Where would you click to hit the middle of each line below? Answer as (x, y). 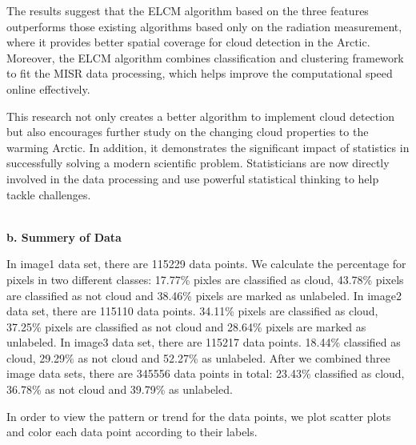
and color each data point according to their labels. (132, 432)
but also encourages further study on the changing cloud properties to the (188, 132)
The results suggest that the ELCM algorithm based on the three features (188, 10)
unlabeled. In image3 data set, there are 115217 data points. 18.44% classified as (204, 342)
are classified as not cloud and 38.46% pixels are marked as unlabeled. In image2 (204, 295)
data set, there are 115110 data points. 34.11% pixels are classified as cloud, (192, 311)
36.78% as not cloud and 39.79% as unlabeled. (120, 389)
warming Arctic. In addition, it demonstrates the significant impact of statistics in (208, 147)
